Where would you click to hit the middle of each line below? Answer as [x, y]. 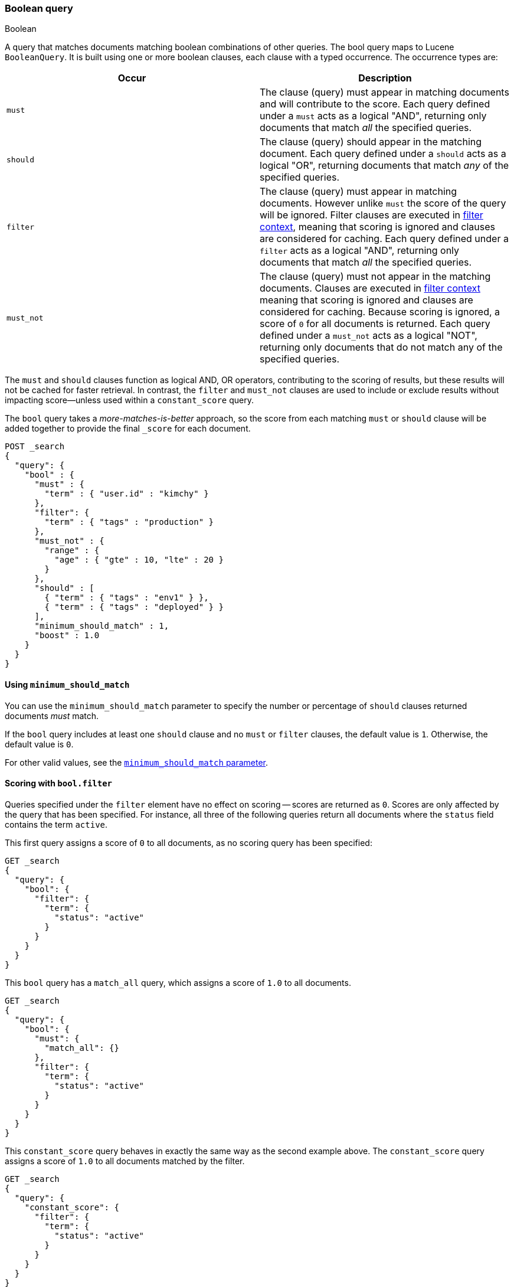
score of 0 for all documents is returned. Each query [375, 324]
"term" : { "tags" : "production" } [129, 522]
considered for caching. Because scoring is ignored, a [380, 312]
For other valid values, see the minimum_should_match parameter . [137, 762]
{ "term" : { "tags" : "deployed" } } [134, 607]
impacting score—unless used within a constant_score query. [129, 400]
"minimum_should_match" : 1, [102, 626]
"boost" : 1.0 [67, 636]
